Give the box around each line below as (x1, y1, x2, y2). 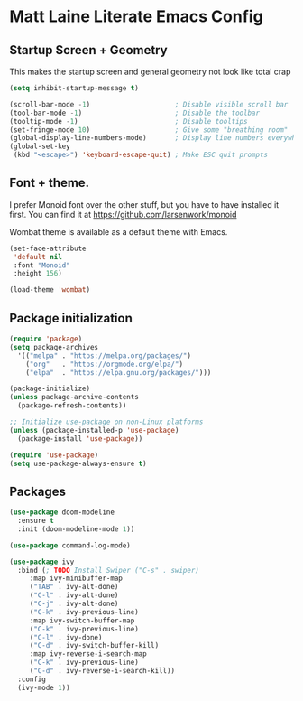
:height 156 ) (13, 269, 63, 278)
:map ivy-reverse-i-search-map (29, 650, 147, 659)
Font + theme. (9, 175, 90, 191)
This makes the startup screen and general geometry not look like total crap (9, 66, 291, 77)
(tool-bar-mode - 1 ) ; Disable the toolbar (9, 108, 260, 117)
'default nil (13, 252, 63, 261)
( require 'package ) (9, 334, 83, 343)
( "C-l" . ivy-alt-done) (29, 591, 119, 600)
